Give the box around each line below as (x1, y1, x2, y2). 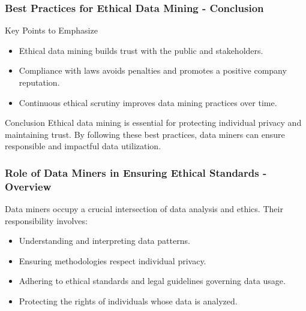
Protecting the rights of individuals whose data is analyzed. (19, 295, 238, 307)
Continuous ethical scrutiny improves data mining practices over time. (19, 96, 277, 108)
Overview (5, 179, 52, 194)
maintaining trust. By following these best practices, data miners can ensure (5, 128, 285, 140)
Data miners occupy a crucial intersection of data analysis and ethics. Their (5, 203, 283, 215)
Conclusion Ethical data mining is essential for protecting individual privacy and (5, 116, 302, 129)
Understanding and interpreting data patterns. (19, 234, 190, 247)
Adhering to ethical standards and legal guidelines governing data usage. (19, 274, 286, 287)
